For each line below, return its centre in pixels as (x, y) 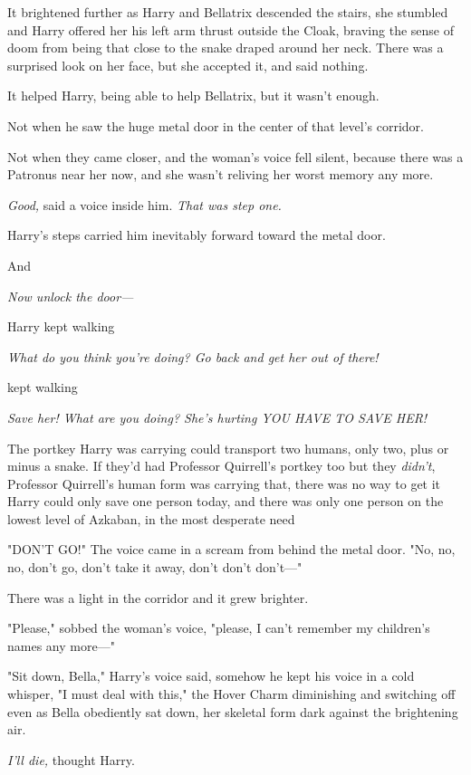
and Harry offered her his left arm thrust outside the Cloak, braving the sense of (231, 29)
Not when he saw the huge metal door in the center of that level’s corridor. (216, 125)
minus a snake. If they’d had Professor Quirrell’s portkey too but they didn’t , (221, 466)
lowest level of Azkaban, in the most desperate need (151, 518)
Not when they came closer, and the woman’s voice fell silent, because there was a (235, 156)
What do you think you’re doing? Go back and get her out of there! (193, 356)
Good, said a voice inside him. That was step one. (144, 204)
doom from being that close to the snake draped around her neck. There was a (226, 48)
